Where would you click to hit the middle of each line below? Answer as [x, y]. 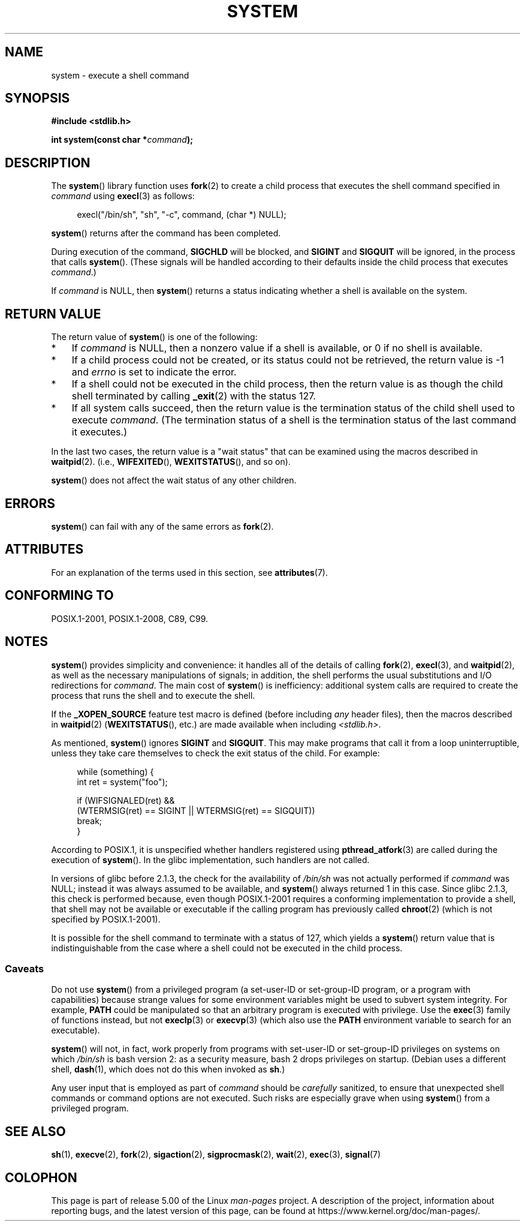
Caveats [25, 968]
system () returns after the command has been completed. [166, 233]
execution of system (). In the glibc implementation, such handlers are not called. [210, 860]
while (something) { [115, 771]
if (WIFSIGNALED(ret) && [126, 800]
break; [90, 821]
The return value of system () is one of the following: [154, 337]
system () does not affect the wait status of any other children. [174, 480]
